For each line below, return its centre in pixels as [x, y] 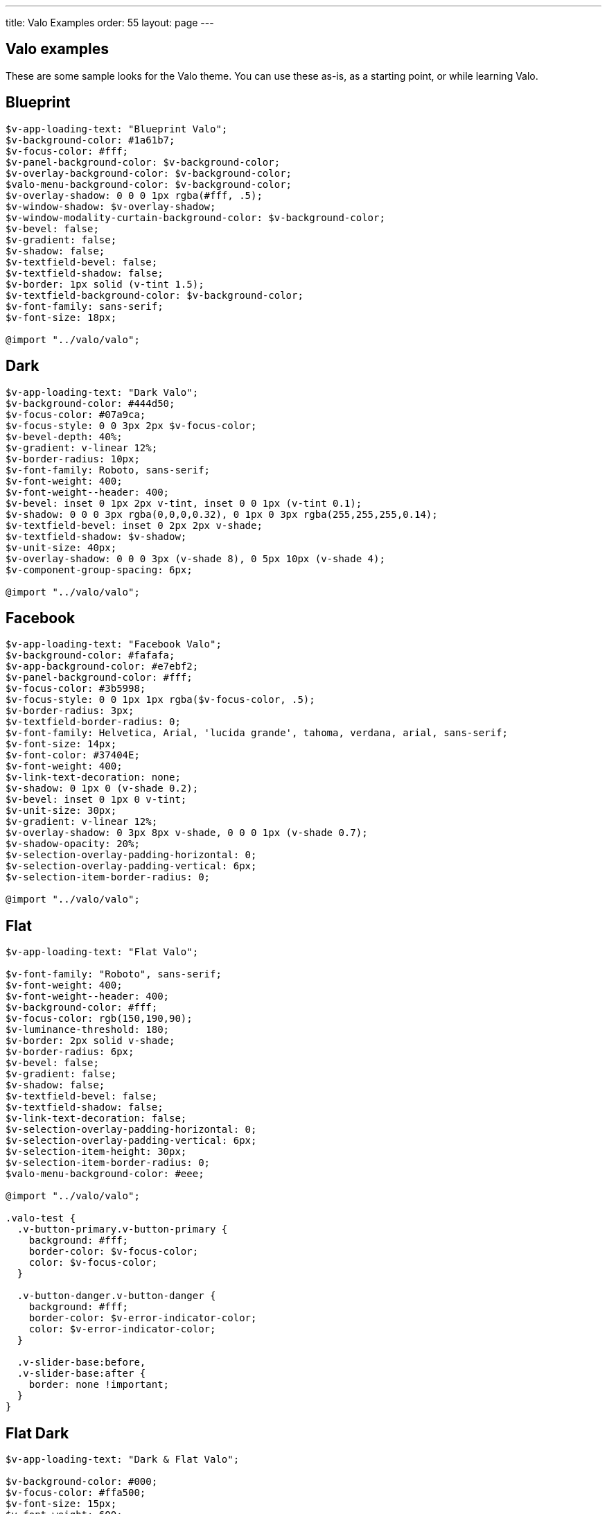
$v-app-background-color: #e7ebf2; [102, 667]
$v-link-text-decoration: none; [93, 777]
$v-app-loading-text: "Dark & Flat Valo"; [123, 1460]
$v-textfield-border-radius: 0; [93, 722]
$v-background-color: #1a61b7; [90, 140]
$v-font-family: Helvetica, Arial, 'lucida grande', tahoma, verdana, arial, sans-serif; [257, 733]
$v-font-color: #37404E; [73, 755]
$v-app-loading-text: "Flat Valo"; [102, 952]
